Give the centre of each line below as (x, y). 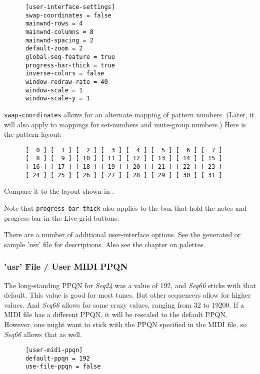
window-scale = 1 (54, 90)
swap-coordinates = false (68, 15)
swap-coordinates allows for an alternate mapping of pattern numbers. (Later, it (129, 114)
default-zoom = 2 (54, 49)
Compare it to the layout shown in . (59, 191)
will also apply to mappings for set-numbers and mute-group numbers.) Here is (125, 124)
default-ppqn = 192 (57, 358)
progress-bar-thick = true (70, 65)
